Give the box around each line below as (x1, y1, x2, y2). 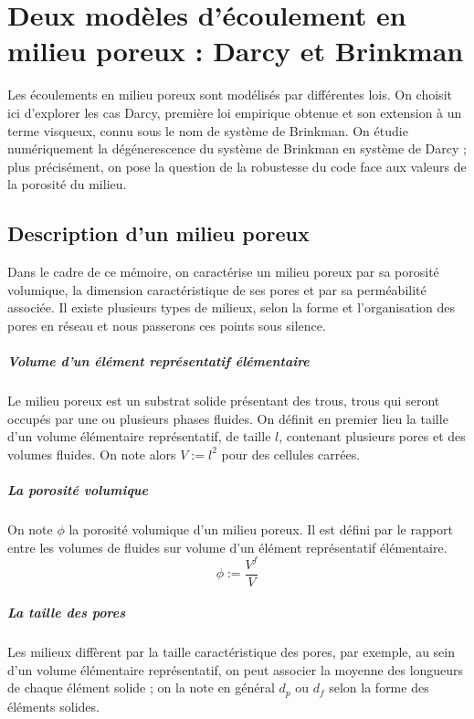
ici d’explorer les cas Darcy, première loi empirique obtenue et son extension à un (7, 102, 462, 122)
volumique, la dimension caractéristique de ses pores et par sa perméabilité (7, 280, 427, 299)
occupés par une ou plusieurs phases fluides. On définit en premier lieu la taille (7, 408, 448, 428)
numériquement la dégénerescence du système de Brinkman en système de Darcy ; (7, 139, 467, 158)
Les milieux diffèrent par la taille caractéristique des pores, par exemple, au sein (7, 642, 455, 661)
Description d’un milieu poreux (7, 219, 310, 248)
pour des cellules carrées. (221, 444, 361, 463)
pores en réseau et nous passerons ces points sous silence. (7, 315, 326, 334)
